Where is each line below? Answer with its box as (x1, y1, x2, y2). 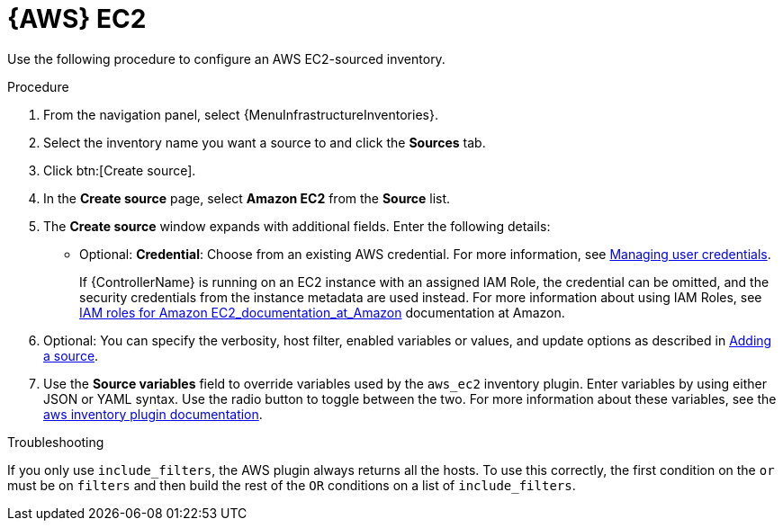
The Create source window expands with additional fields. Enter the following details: (43, 218, 551, 234)
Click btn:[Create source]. (43, 162, 196, 178)
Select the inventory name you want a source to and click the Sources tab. (43, 134, 486, 150)
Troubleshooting (7, 434, 104, 450)
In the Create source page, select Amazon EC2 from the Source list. (43, 190, 451, 206)
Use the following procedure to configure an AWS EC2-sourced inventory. (7, 50, 445, 67)
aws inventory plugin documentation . (43, 406, 263, 422)
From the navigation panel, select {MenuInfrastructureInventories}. (43, 106, 438, 122)
